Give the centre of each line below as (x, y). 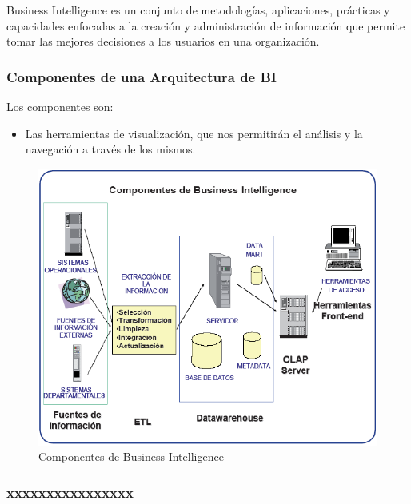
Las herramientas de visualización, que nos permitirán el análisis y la (194, 133)
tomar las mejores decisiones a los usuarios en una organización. (163, 41)
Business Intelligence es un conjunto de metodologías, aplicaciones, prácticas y (198, 10)
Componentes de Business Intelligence (131, 456)
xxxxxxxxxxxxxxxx (70, 492)
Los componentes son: (60, 106)
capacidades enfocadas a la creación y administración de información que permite (206, 25)
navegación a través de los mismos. (110, 149)
